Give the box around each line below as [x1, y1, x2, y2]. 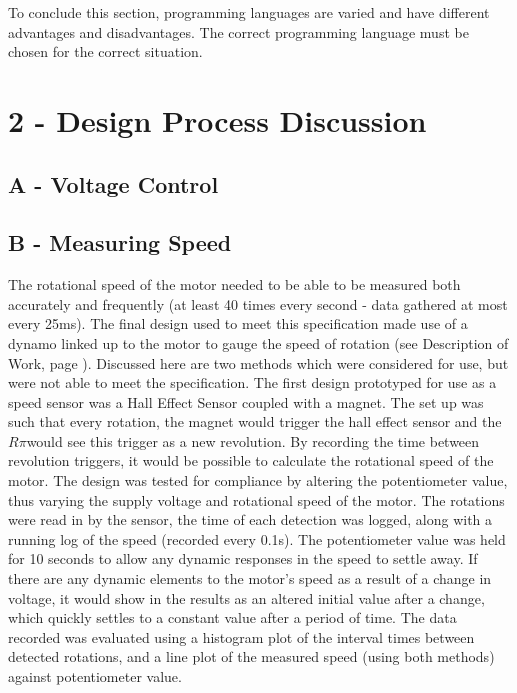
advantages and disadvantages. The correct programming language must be [8, 21, 469, 42]
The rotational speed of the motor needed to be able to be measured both [8, 274, 461, 295]
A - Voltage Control [8, 168, 219, 199]
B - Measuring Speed [8, 227, 232, 258]
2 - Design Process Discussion [8, 99, 427, 140]
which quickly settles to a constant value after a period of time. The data [8, 607, 457, 628]
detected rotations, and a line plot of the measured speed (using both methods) [8, 646, 495, 667]
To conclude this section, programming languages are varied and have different [8, 2, 490, 22]
